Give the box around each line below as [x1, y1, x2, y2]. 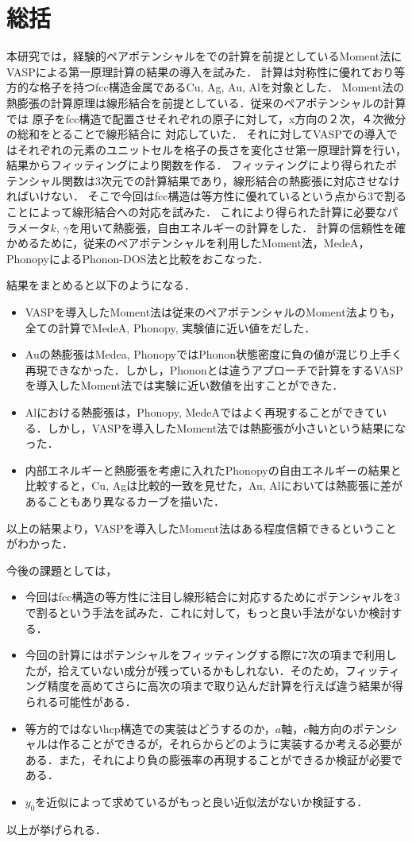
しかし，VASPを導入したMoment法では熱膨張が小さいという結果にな [47, 419, 406, 436]
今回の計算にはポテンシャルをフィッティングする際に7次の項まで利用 [25, 646, 386, 663]
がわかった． [6, 535, 73, 552]
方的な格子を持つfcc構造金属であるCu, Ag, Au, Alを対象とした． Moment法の [6, 79, 405, 95]
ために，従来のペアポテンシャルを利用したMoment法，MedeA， [39, 235, 370, 251]
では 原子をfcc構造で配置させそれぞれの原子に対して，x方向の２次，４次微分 [6, 110, 406, 126]
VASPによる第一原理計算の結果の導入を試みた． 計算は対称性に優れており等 [6, 63, 406, 80]
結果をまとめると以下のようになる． [6, 277, 195, 293]
